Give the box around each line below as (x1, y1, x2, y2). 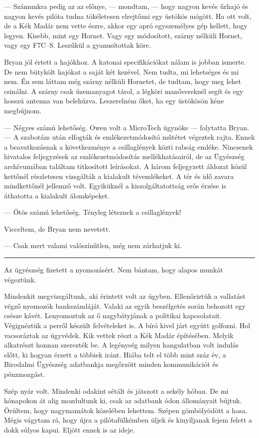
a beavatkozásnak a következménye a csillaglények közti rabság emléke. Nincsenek (4, 141, 253, 152)
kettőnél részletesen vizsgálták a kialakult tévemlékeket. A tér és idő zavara (4, 171, 234, 181)
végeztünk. (4, 274, 36, 284)
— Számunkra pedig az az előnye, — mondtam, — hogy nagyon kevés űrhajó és (4, 1, 248, 11)
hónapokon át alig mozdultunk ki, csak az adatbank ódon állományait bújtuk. (4, 395, 242, 406)
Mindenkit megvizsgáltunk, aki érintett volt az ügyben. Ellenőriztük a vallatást (4, 291, 246, 301)
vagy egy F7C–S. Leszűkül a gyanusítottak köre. (4, 40, 151, 50)
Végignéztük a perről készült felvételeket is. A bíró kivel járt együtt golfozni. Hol (4, 320, 251, 331)
